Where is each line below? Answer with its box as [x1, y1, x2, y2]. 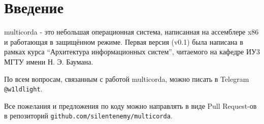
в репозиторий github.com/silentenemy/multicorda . [4, 110, 173, 121]
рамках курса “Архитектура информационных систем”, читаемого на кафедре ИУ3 [4, 46, 260, 57]
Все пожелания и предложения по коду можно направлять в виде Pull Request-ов [4, 100, 257, 111]
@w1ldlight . [4, 83, 43, 94]
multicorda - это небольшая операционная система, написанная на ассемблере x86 [4, 26, 259, 37]
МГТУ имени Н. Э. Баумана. [4, 56, 93, 67]
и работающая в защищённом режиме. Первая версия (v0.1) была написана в [4, 36, 243, 47]
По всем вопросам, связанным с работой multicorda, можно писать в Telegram [4, 73, 249, 84]
